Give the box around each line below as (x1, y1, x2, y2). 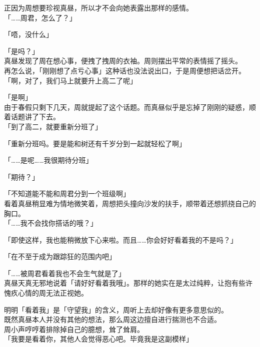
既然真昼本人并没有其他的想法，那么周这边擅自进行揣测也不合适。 (4, 314, 221, 325)
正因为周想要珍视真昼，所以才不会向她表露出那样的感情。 (4, 2, 193, 12)
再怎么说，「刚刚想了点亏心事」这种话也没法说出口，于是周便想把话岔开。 (4, 65, 245, 75)
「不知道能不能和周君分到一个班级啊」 (4, 188, 130, 199)
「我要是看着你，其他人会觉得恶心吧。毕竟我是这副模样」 (4, 334, 193, 344)
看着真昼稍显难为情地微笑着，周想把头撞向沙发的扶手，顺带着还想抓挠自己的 (4, 198, 256, 208)
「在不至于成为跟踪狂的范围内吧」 (4, 251, 116, 262)
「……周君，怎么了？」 (4, 12, 76, 22)
